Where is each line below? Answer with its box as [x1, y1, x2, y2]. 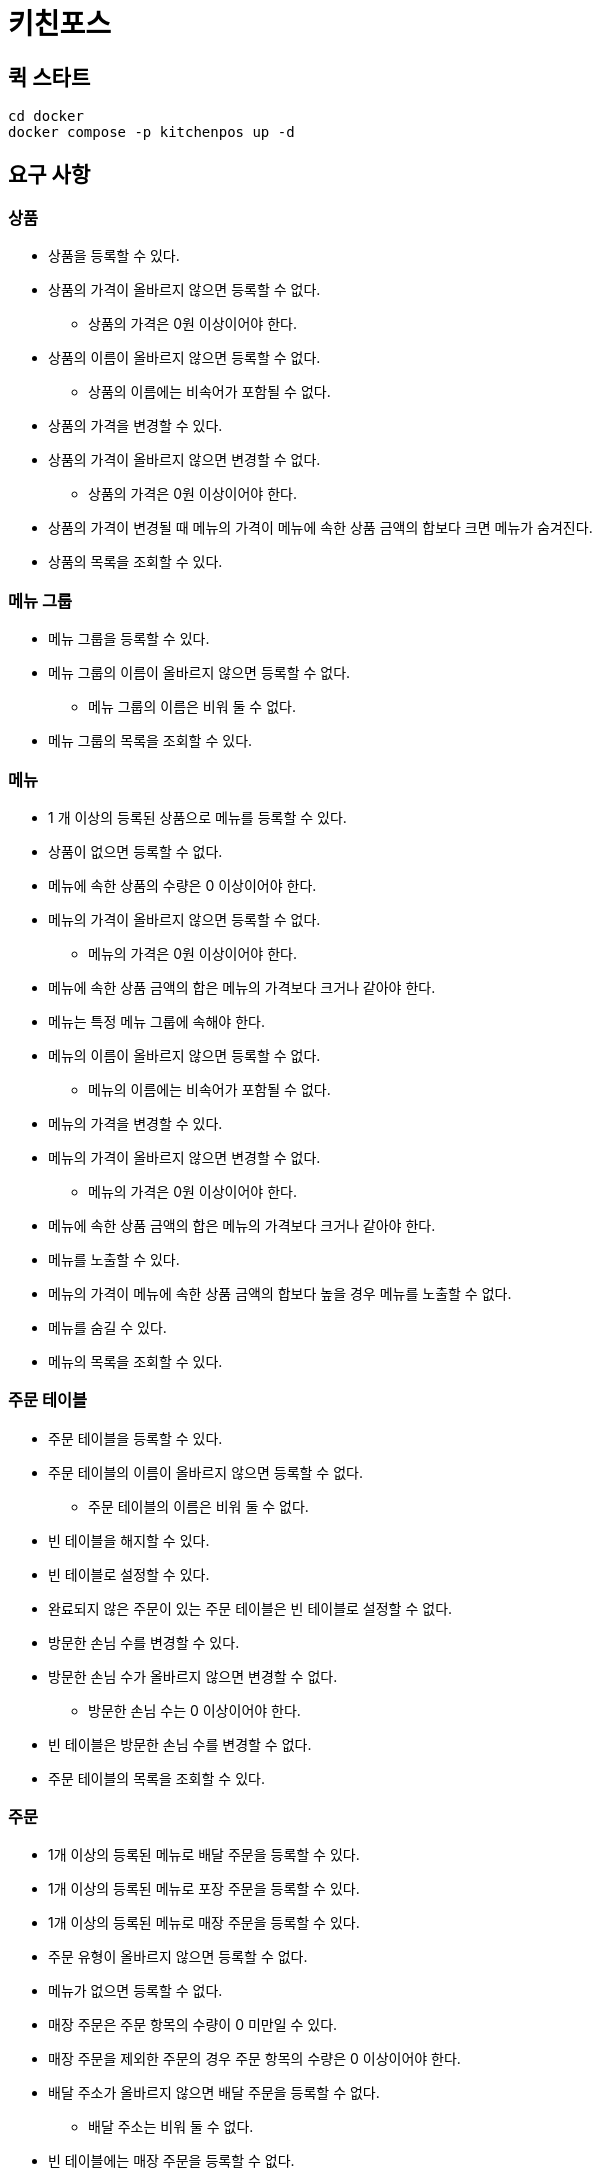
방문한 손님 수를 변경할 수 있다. [48, 1633, 240, 1651]
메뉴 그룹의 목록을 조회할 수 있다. [48, 732, 253, 750]
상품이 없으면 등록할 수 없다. [48, 842, 223, 860]
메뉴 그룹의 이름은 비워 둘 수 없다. [88, 698, 296, 716]
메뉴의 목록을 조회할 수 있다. [48, 1352, 223, 1370]
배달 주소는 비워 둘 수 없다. [88, 2118, 254, 2136]
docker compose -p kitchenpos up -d [8, 124, 295, 141]
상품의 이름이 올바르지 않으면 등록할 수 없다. [48, 349, 321, 367]
